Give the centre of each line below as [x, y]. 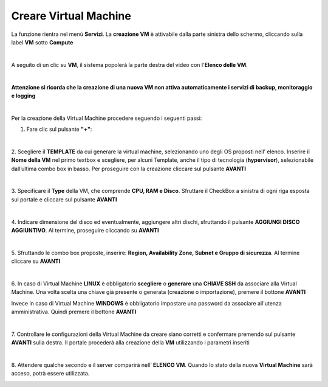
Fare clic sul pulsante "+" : [59, 129]
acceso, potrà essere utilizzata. [50, 374]
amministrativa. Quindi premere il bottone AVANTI [74, 312]
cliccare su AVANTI [36, 261]
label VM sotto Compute [42, 42]
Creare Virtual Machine [71, 16]
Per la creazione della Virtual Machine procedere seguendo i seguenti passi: [107, 118]
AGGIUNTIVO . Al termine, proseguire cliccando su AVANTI [85, 230]
